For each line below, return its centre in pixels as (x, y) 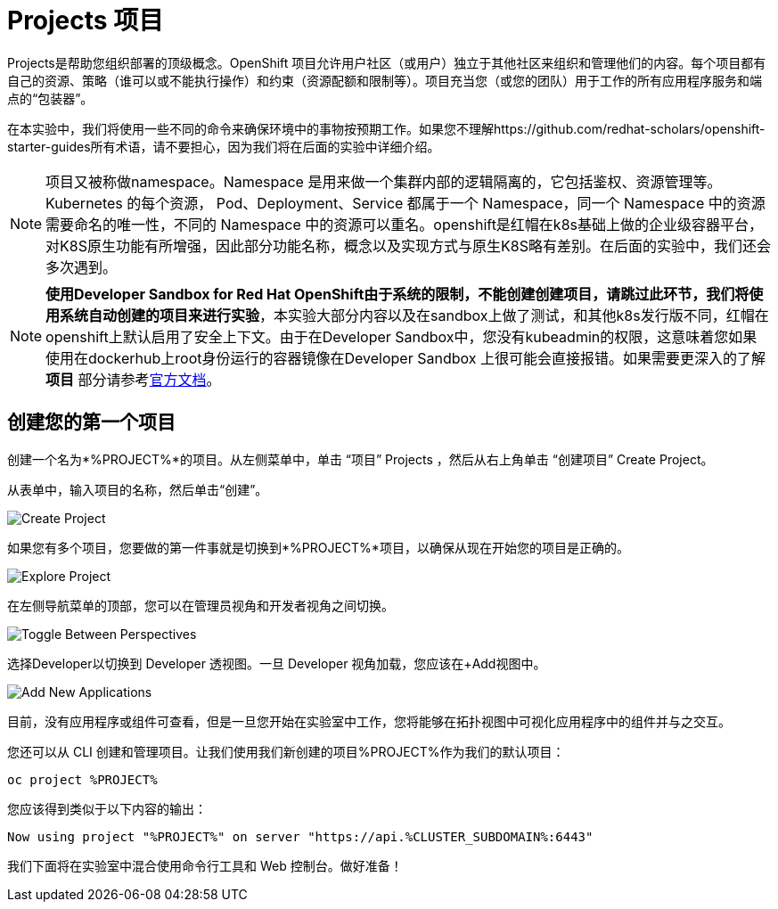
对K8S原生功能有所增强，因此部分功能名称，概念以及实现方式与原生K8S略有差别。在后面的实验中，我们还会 (408, 246)
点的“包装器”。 (50, 98)
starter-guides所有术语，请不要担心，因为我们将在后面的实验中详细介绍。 (224, 146)
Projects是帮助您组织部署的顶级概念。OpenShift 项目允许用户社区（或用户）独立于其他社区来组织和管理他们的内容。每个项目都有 (387, 62)
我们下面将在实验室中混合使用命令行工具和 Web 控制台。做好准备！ (205, 865)
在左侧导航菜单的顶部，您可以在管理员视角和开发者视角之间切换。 (201, 605)
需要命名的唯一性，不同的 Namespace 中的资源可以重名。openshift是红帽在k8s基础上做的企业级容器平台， (404, 224)
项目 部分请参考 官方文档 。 (133, 379)
